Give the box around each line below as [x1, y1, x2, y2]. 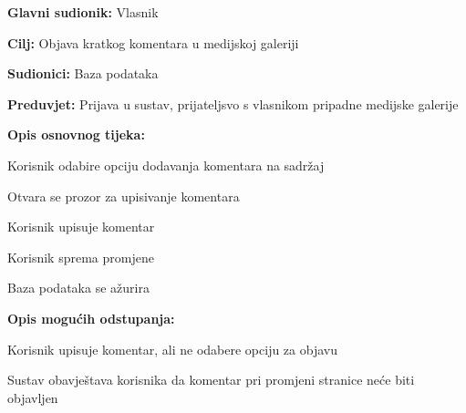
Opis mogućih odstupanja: [7, 308, 175, 327]
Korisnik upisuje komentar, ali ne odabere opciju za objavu [7, 339, 337, 358]
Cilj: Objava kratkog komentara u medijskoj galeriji [7, 33, 299, 52]
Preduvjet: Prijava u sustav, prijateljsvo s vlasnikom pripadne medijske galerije [7, 94, 459, 113]
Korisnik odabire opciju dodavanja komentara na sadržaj [7, 155, 325, 174]
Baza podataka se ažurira [7, 278, 150, 297]
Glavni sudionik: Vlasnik [7, 3, 159, 21]
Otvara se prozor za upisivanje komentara [7, 186, 240, 205]
